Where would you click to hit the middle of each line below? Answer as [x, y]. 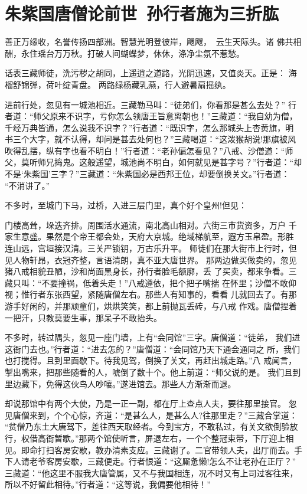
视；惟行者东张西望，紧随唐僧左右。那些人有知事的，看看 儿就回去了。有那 [151, 294]
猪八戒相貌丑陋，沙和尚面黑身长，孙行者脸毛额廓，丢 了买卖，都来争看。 [147, 271]
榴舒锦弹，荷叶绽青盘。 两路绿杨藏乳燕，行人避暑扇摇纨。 [118, 84]
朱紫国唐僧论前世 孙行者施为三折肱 [142, 13]
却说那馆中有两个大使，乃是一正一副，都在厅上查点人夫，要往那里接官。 [145, 403]
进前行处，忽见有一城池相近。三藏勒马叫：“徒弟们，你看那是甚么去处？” [145, 104]
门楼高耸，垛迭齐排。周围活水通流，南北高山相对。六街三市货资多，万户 [145, 225]
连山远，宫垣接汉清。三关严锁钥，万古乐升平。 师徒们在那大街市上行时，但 [151, 248]
